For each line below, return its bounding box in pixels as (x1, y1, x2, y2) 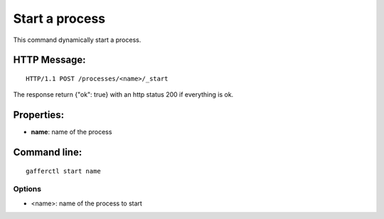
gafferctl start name (26, 167, 101, 175)
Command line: (13, 146, 82, 159)
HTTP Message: (13, 54, 86, 66)
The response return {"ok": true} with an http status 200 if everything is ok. (13, 90, 234, 99)
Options (13, 184, 42, 194)
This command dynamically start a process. (13, 36, 142, 44)
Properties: (13, 109, 64, 121)
